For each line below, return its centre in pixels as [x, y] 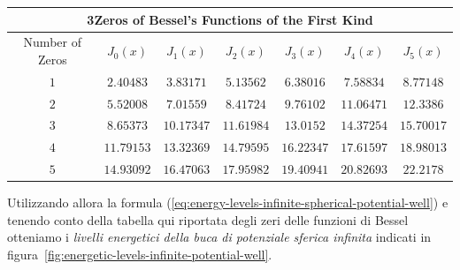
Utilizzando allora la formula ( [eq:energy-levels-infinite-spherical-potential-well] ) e [228, 202]
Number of [52, 42]
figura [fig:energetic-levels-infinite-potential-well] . [140, 255]
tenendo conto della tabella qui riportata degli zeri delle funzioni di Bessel [208, 219]
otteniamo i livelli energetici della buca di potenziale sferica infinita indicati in [219, 237]
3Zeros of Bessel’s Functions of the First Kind [230, 19]
